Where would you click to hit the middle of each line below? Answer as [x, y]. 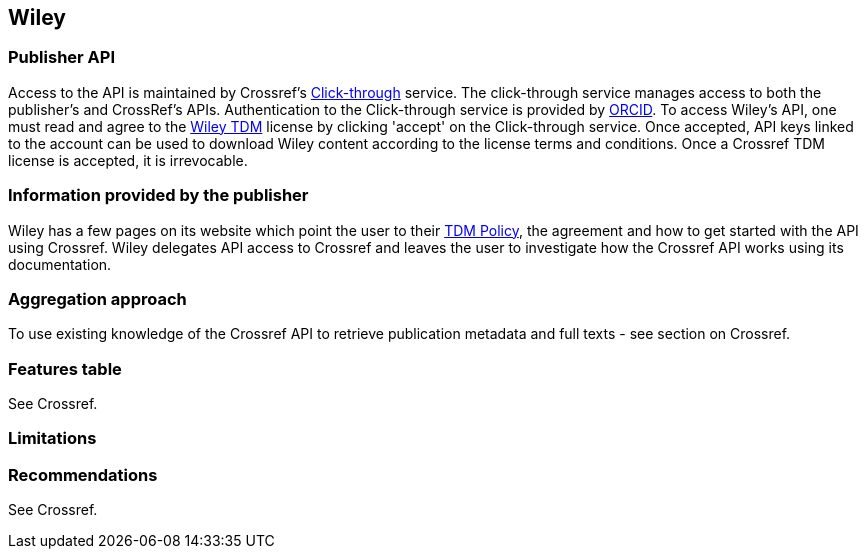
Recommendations [83, 474]
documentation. [60, 264]
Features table [65, 368]
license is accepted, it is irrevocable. [128, 160]
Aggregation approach [97, 298]
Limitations [52, 438]
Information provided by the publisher [158, 195]
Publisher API [61, 57]
